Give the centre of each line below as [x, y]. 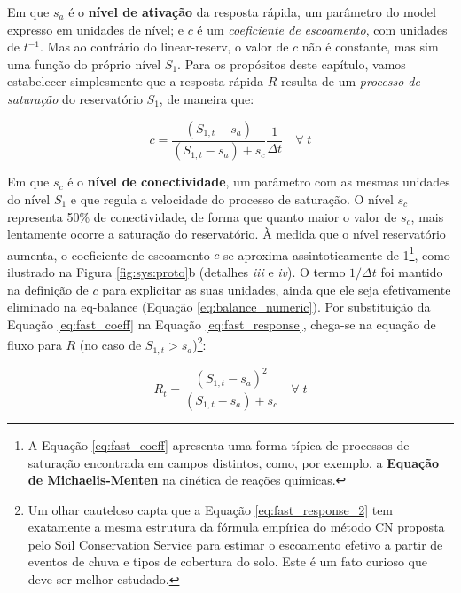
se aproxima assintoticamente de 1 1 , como [337, 253]
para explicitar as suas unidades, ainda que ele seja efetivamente [277, 289]
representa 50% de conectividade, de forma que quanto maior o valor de [202, 216]
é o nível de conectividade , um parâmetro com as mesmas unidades [259, 182]
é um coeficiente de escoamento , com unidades [322, 29]
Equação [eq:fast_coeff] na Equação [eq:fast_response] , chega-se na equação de [222, 324]
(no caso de [110, 345]
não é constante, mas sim [370, 47]
